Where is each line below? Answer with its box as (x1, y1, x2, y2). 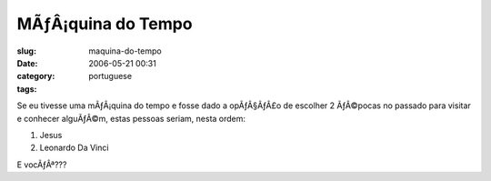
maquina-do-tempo (88, 45, 163, 56)
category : (16, 71, 55, 82)
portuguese (88, 71, 132, 82)
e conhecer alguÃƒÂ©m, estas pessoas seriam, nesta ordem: (16, 113, 245, 124)
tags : (16, 83, 37, 95)
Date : (16, 57, 38, 68)
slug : (16, 45, 36, 56)
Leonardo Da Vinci (39, 142, 109, 154)
